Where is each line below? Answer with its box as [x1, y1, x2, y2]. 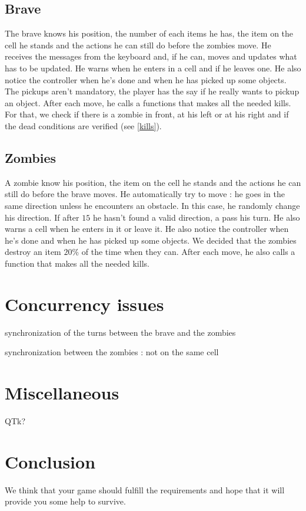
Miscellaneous [5, 381, 119, 404]
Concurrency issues [5, 291, 164, 316]
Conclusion [5, 449, 96, 473]
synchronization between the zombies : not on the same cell [5, 346, 219, 358]
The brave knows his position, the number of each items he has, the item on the [5, 27, 294, 40]
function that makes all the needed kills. [5, 257, 149, 269]
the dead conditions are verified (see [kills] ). [5, 119, 162, 132]
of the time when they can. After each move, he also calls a [81, 245, 295, 258]
